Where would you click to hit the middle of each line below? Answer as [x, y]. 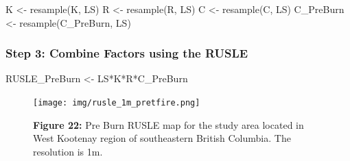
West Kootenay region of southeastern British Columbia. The [162, 138]
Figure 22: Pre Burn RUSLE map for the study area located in [168, 124]
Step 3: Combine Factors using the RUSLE [127, 53]
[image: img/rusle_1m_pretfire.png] [117, 103]
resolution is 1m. [68, 151]
